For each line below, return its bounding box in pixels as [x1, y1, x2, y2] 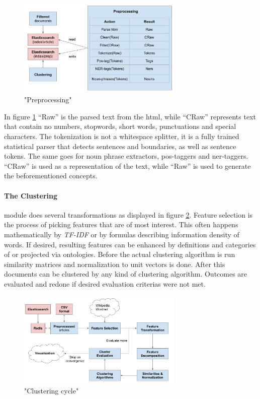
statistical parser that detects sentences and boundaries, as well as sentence [4, 141, 236, 151]
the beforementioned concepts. [4, 170, 98, 181]
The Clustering [4, 190, 58, 201]
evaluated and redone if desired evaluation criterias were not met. [4, 278, 206, 289]
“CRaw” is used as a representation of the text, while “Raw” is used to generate [4, 160, 251, 171]
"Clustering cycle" [24, 385, 79, 395]
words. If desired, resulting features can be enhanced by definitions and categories [4, 239, 256, 249]
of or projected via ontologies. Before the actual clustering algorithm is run [4, 249, 235, 259]
